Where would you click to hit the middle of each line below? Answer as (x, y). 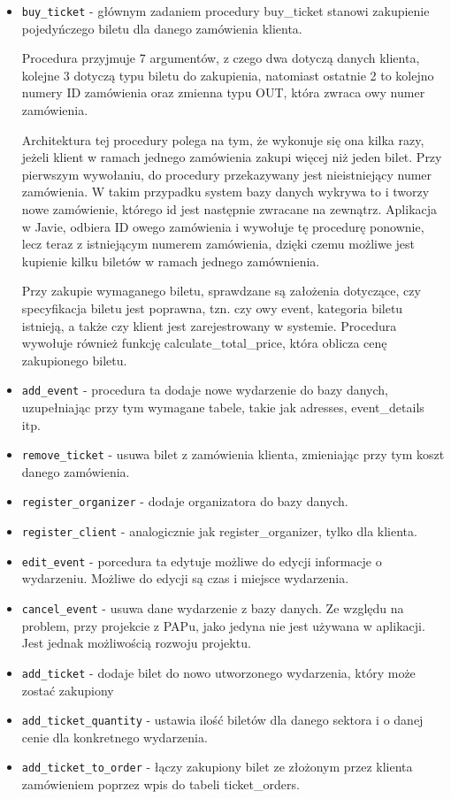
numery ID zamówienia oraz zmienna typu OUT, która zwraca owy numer (223, 92)
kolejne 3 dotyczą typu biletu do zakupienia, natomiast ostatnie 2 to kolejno (228, 75)
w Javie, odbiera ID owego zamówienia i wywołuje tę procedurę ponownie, (223, 226)
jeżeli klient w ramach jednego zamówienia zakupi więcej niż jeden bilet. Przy (232, 157)
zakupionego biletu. (74, 360)
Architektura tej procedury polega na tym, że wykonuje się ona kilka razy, (223, 139)
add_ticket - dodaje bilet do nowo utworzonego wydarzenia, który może (218, 672)
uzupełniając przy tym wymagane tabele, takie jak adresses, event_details (223, 407)
